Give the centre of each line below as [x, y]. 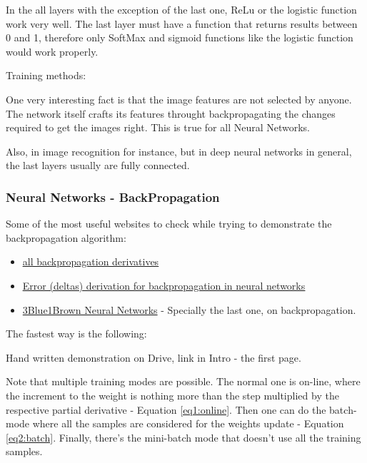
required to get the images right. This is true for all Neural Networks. [158, 127]
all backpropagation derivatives [91, 261]
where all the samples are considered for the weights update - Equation [188, 423]
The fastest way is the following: [76, 334]
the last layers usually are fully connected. [98, 165]
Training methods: [46, 75]
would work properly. [52, 51]
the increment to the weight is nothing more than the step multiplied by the [172, 395]
